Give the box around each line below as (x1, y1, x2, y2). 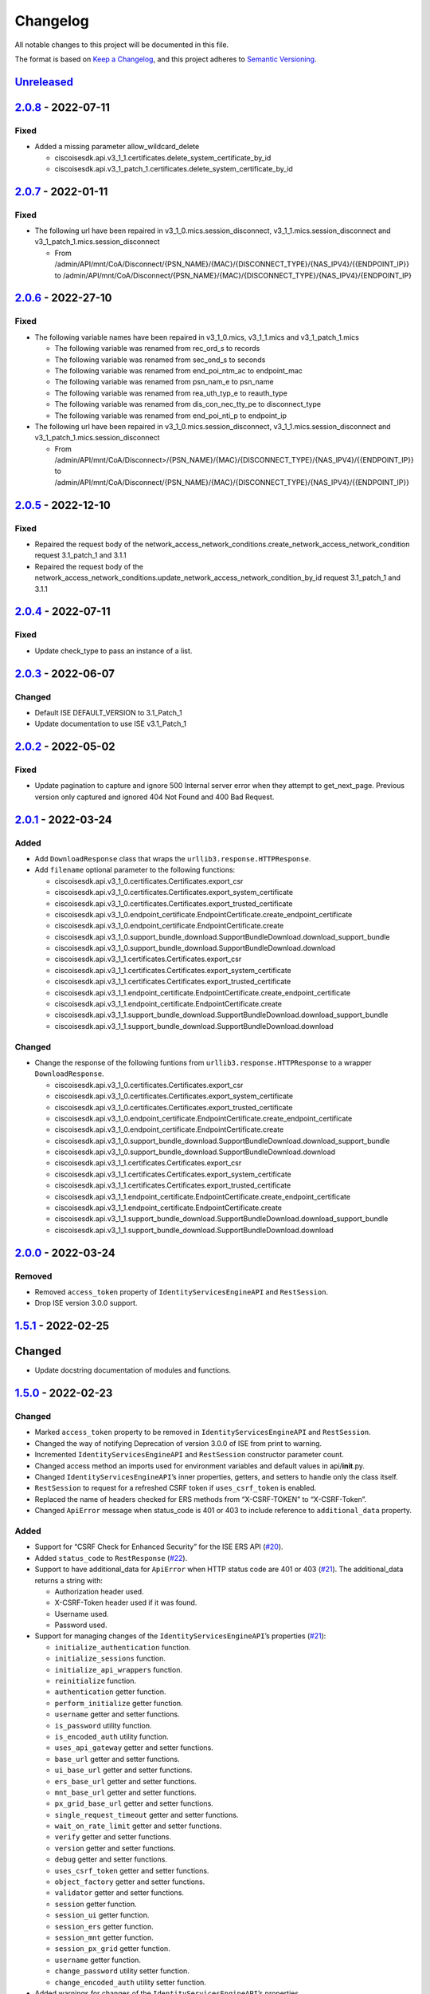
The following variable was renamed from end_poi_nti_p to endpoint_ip (54, 411, 287, 420)
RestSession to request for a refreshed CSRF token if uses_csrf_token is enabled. (34, 1484, 317, 1493)
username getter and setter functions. (54, 1709, 180, 1719)
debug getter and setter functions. (54, 1854, 167, 1864)
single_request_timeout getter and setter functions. (54, 1810, 239, 1819)
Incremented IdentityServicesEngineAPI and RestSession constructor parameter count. (34, 1450, 344, 1460)
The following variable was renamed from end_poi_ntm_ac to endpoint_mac (54, 365, 303, 375)
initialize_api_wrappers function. (54, 1665, 183, 1674)
